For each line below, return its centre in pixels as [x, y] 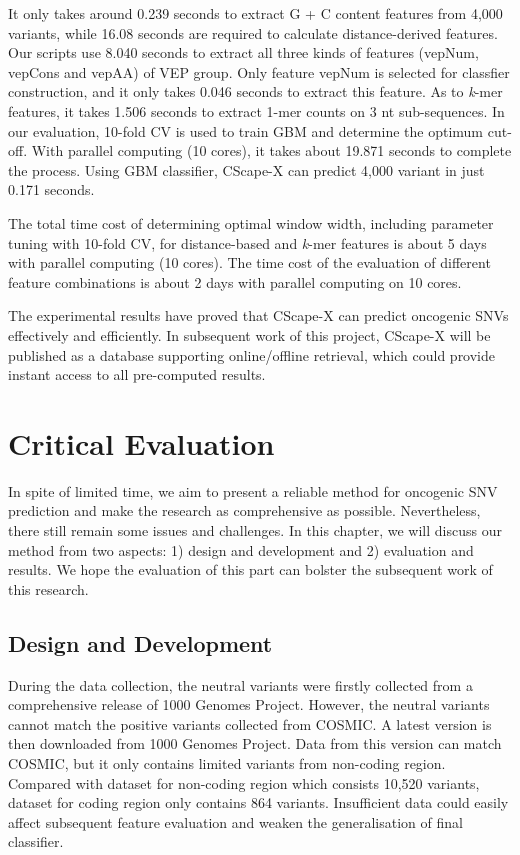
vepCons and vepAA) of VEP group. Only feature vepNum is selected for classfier [259, 71]
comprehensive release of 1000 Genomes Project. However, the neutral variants [249, 704]
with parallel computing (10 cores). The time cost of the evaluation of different [249, 262]
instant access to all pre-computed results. [137, 374]
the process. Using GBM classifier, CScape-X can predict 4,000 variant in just [246, 169]
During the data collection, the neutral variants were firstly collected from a [240, 684]
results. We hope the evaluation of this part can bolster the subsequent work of [250, 569]
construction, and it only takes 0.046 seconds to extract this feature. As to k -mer [255, 91]
